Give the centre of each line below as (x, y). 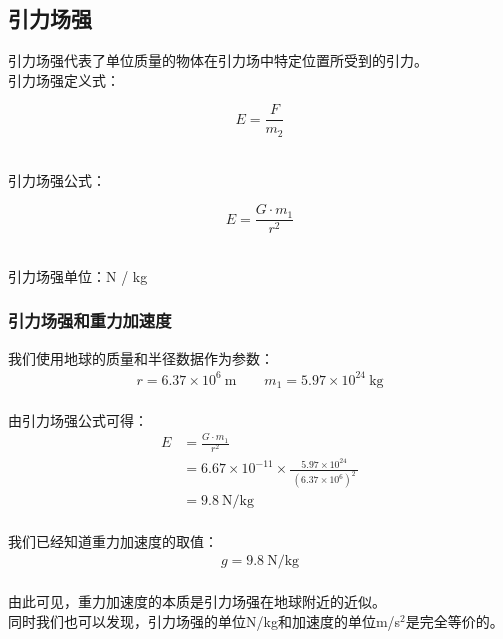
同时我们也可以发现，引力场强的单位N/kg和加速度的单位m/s (204, 620)
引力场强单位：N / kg (78, 275)
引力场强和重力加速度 (90, 320)
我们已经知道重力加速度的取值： (113, 540)
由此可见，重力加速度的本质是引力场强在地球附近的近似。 (197, 601)
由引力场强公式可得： (78, 419)
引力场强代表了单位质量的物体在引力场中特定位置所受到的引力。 (218, 60)
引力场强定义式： (64, 79)
